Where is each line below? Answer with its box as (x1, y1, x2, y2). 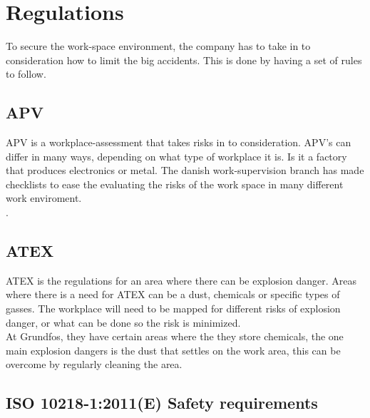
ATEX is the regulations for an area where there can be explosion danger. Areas (6, 272, 356, 287)
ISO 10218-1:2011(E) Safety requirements (6, 392, 318, 414)
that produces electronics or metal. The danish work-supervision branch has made (6, 163, 364, 178)
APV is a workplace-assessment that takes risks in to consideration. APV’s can (6, 135, 351, 150)
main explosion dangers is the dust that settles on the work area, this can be (6, 342, 341, 357)
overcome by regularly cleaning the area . (6, 357, 183, 372)
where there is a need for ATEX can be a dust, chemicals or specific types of (6, 287, 340, 302)
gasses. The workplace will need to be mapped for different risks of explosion (6, 301, 341, 316)
